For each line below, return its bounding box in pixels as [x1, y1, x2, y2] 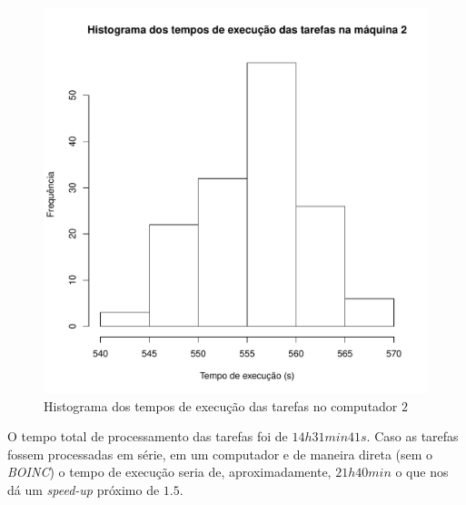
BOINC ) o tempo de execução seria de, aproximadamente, [7, 462, 332, 481]
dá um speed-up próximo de [7, 480, 160, 499]
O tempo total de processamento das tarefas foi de [7, 427, 288, 446]
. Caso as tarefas [366, 427, 459, 446]
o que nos [395, 462, 449, 481]
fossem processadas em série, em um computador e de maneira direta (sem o [7, 444, 433, 463]
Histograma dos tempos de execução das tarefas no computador [44, 396, 398, 415]
